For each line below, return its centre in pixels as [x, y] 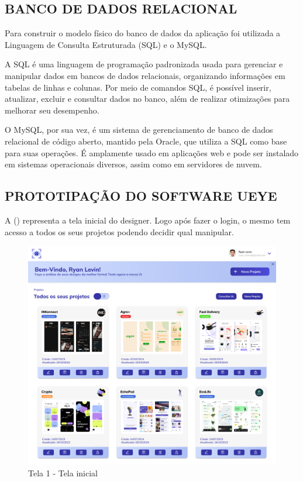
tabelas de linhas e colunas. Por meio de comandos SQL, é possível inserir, [138, 87]
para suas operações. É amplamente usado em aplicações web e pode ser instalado [152, 152]
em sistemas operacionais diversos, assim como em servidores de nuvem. [133, 164]
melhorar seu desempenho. [52, 110]
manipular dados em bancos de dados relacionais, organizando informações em [145, 75]
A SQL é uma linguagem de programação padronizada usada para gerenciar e [144, 64]
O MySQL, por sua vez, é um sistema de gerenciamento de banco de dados [139, 130]
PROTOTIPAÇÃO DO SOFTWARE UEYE [141, 196]
